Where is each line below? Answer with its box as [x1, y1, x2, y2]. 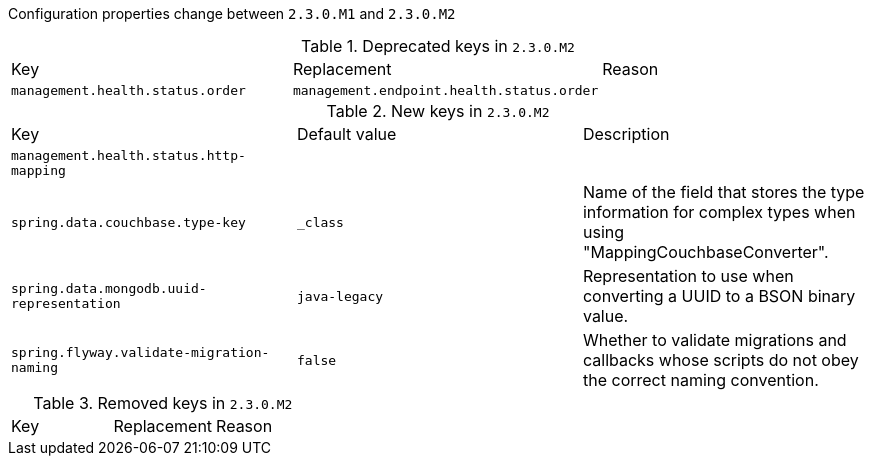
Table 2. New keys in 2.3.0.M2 [326, 101, 550, 121]
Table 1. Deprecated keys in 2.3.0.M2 [301, 36, 575, 56]
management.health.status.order [11, 83, 246, 98]
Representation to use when [582, 266, 794, 286]
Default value [296, 124, 397, 144]
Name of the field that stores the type [582, 182, 865, 202]
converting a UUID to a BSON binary [582, 286, 856, 306]
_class [296, 214, 344, 230]
